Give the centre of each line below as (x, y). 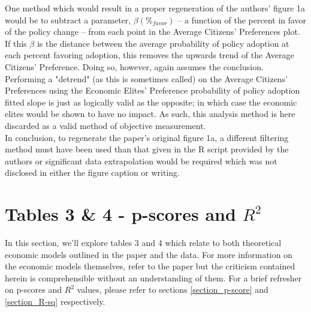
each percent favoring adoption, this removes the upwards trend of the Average (150, 55)
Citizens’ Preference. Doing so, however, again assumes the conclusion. (134, 66)
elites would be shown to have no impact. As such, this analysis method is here (150, 114)
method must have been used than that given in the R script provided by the (147, 149)
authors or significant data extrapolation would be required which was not (141, 160)
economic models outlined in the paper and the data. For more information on (149, 254)
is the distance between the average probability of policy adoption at (163, 43)
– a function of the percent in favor (242, 19)
